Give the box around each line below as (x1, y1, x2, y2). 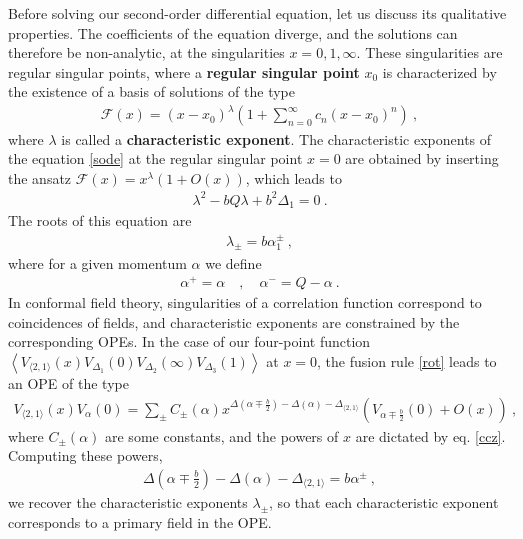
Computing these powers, (8, 445, 163, 466)
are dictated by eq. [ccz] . (355, 425, 506, 446)
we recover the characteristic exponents (8, 491, 248, 512)
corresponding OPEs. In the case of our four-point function (8, 331, 371, 352)
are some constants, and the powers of (105, 425, 339, 446)
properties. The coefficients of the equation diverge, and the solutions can (8, 22, 458, 43)
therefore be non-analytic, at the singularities (8, 42, 285, 63)
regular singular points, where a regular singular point (8, 61, 360, 82)
